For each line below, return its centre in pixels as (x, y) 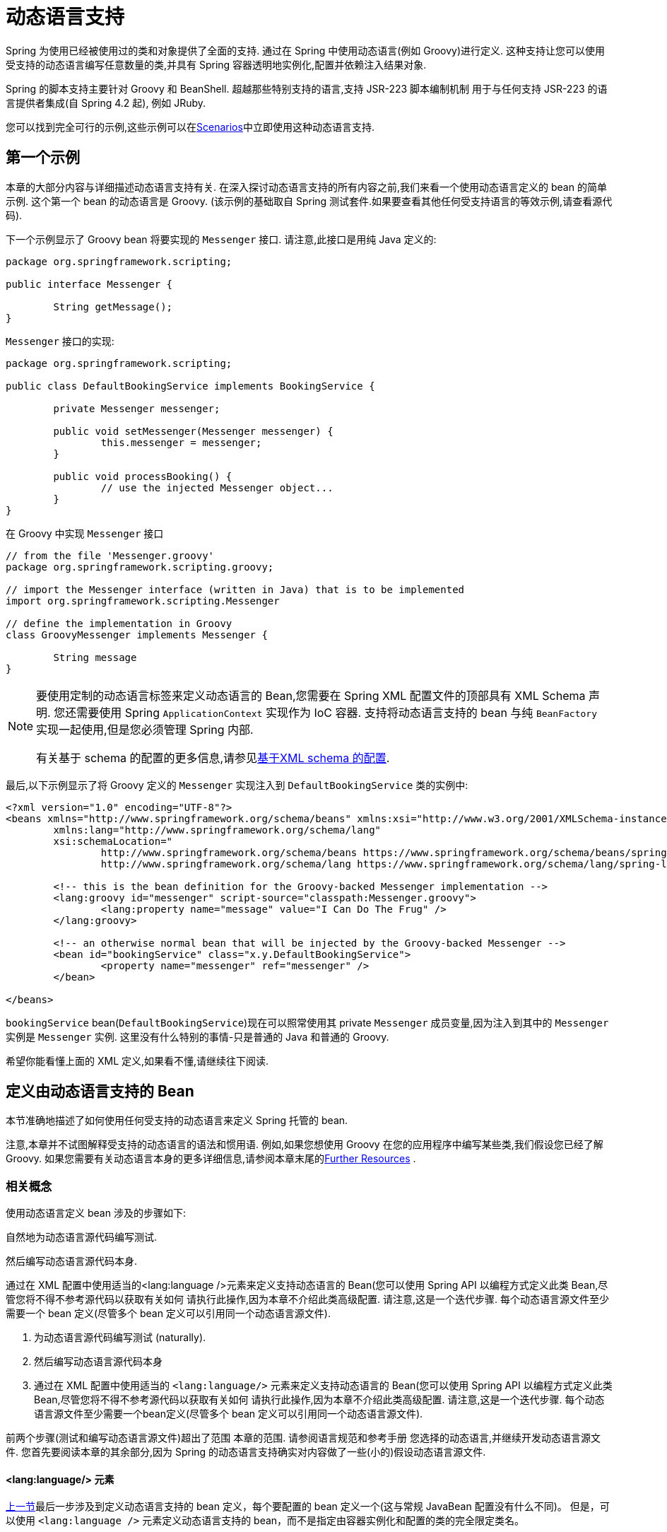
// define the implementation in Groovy (119, 623)
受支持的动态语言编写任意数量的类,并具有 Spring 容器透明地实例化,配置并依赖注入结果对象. (216, 64)
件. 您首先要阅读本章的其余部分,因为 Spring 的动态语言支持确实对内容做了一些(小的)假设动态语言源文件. (246, 1452)
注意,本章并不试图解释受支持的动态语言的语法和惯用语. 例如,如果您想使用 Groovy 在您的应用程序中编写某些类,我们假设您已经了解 (305, 1145)
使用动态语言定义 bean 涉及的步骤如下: (96, 1213)
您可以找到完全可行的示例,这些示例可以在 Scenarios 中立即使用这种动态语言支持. (190, 127)
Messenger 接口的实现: (60, 341)
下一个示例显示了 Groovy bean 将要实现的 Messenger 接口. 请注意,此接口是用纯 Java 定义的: (221, 239)
